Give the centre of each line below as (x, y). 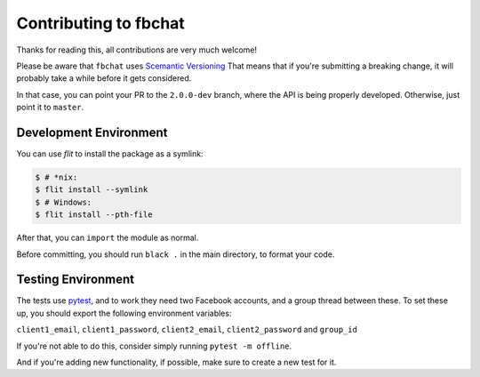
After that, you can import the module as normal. (108, 238)
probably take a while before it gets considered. (104, 78)
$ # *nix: (56, 177)
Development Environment (92, 132)
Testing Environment (76, 280)
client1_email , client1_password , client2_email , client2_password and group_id (187, 330)
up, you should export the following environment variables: (124, 313)
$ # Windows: (64, 202)
